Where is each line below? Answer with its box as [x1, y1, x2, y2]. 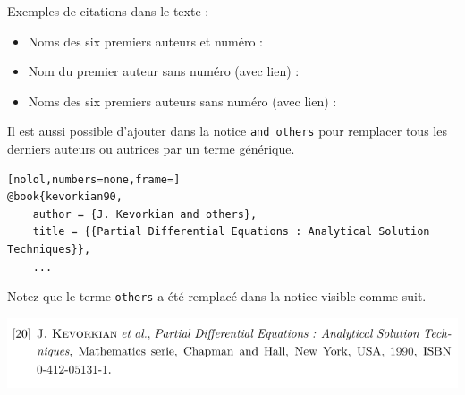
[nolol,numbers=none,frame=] [7, 172, 181, 186]
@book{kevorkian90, [7, 190, 123, 204]
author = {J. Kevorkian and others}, [32, 207, 258, 221]
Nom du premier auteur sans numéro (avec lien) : [28, 62, 300, 80]
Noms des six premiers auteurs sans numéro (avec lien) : [28, 91, 337, 110]
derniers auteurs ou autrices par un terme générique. [7, 139, 295, 158]
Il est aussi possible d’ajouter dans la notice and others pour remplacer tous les [7, 122, 447, 140]
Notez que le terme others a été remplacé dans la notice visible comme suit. [7, 287, 427, 306]
